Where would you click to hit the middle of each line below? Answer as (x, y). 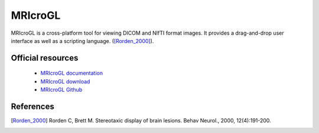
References (32, 106)
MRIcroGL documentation (72, 73)
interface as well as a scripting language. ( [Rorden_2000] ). (82, 41)
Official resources (45, 58)
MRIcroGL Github (61, 90)
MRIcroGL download (65, 81)
